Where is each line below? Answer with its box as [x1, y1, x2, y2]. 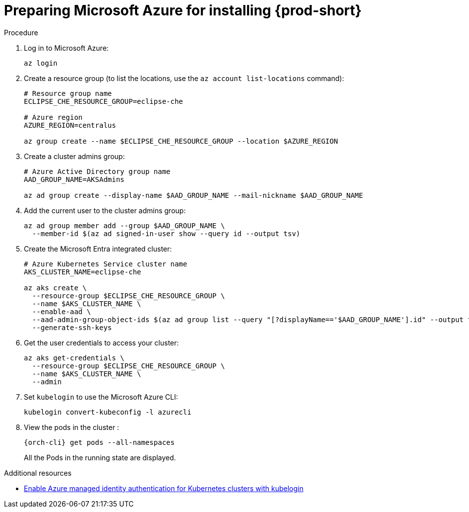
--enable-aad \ [32, 307, 91, 316]
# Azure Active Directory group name [24, 167, 171, 175]
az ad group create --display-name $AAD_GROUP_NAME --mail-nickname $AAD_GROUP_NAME [24, 191, 363, 199]
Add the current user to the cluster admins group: [24, 206, 186, 215]
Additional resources [4, 468, 72, 477]
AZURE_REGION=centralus [24, 121, 116, 129]
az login [24, 59, 58, 67]
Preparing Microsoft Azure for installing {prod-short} [4, 2, 362, 19]
